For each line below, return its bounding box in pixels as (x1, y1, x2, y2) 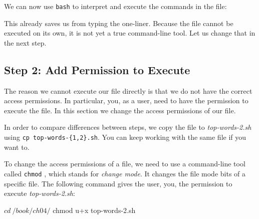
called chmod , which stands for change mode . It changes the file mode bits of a (4, 168, 246, 178)
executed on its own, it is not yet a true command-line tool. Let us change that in (4, 28, 255, 38)
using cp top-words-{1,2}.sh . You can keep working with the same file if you (4, 132, 246, 142)
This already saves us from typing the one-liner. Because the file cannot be (4, 18, 233, 28)
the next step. (4, 37, 47, 48)
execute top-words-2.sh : (4, 188, 75, 198)
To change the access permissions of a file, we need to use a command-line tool (4, 158, 245, 169)
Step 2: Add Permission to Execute (4, 62, 190, 77)
